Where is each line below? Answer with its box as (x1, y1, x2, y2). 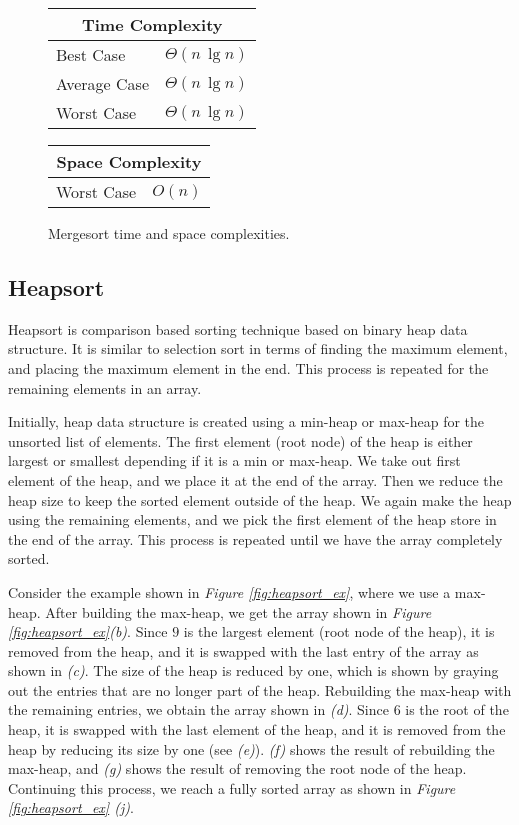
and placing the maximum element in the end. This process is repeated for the (8, 357, 489, 378)
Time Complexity (81, 13, 223, 36)
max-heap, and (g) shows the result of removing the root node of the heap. (8, 758, 467, 779)
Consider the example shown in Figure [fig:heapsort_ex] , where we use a (8, 581, 451, 602)
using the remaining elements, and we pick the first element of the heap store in (8, 509, 497, 530)
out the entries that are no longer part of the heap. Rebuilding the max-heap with (8, 679, 512, 700)
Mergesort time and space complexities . (48, 223, 290, 243)
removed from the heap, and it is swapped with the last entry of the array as (8, 640, 479, 661)
